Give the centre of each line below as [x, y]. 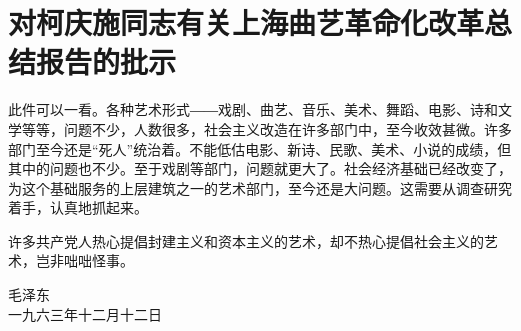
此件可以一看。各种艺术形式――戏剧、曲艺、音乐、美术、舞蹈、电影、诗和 [253, 109]
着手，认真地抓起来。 [78, 207]
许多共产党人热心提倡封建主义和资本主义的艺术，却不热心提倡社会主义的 [246, 240]
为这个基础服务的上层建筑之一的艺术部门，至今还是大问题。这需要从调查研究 [260, 187]
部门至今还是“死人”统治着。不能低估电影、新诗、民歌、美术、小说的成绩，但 [260, 148]
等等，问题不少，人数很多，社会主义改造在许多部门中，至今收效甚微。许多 [266, 128]
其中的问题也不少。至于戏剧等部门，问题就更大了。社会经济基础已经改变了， [260, 168]
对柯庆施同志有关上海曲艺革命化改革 [246, 22]
